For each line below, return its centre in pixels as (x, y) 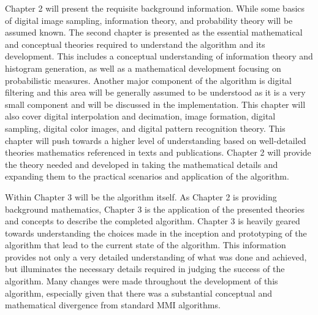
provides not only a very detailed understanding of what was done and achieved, (156, 256)
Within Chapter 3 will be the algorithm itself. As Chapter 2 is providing (141, 196)
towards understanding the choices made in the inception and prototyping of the (156, 233)
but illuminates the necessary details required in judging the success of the (145, 269)
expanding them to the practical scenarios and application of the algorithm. (147, 176)
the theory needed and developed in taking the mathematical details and (142, 164)
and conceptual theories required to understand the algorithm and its (135, 44)
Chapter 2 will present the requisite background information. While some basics (155, 8)
